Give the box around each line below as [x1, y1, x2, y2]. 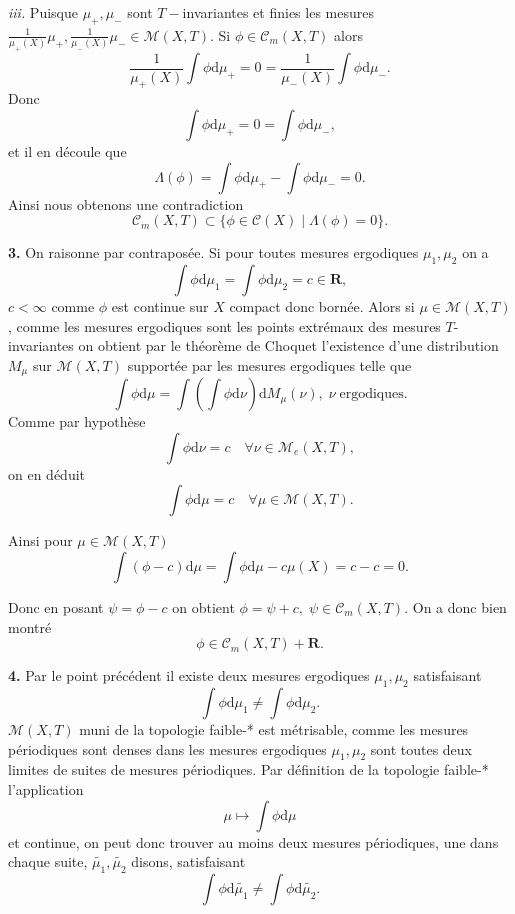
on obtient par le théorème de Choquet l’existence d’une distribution [78, 335, 499, 356]
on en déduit [8, 463, 86, 484]
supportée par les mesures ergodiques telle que [127, 354, 412, 375]
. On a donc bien [404, 596, 507, 617]
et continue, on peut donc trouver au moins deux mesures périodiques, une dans [8, 831, 499, 852]
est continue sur [111, 295, 209, 316]
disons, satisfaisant [131, 851, 246, 872]
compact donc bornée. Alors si [229, 295, 415, 316]
